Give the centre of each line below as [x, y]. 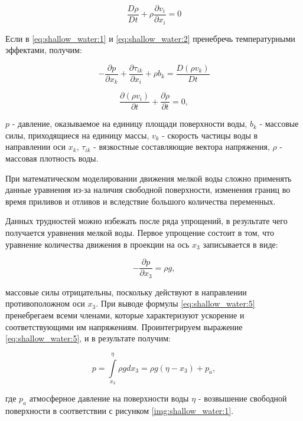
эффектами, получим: [44, 50]
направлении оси [36, 147]
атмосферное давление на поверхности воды [109, 398]
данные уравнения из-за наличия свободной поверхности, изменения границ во [148, 190]
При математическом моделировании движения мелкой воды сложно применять [149, 178]
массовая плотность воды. [52, 158]
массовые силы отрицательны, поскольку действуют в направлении [126, 292]
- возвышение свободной [242, 398]
